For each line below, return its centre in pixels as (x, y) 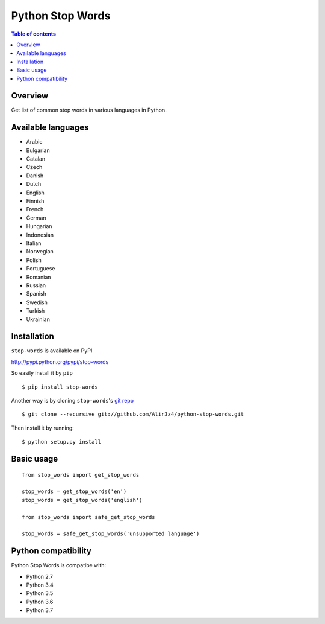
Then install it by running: (43, 428)
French (35, 209)
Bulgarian (38, 150)
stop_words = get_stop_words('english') (82, 500)
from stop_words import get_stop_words (81, 475)
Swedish (37, 302)
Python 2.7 (40, 576)
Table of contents (34, 34)
